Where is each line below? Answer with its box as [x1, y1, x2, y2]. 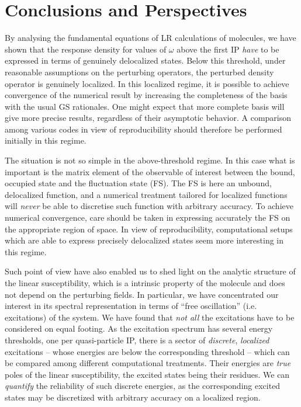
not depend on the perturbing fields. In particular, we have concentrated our [5, 288, 279, 300]
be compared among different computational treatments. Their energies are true [5, 357, 291, 369]
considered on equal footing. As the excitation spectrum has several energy [5, 322, 273, 335]
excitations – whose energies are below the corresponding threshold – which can [5, 345, 290, 357]
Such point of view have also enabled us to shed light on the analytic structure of [5, 265, 296, 277]
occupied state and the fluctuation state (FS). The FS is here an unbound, [5, 177, 272, 189]
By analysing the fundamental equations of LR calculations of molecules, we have [5, 32, 296, 44]
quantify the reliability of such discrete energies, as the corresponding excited [5, 380, 281, 392]
